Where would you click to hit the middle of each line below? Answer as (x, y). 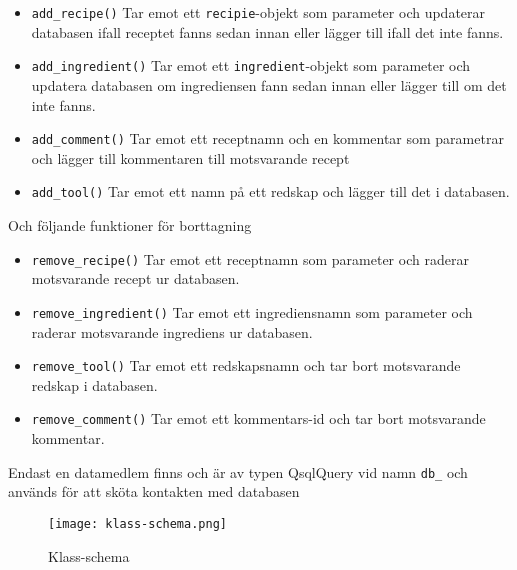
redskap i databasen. (94, 384)
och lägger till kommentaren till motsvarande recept (190, 157)
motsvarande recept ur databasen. (135, 278)
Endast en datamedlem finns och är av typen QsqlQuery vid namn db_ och (238, 471)
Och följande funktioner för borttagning (130, 225)
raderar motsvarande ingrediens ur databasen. (172, 331)
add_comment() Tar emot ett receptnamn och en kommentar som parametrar (267, 138)
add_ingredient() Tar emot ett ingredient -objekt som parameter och (251, 65)
